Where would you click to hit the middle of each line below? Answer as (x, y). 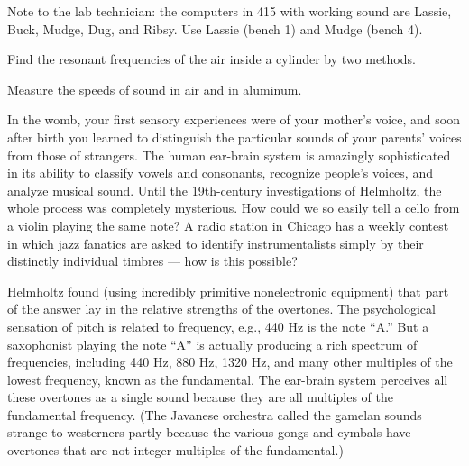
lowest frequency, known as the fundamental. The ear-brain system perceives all (228, 379)
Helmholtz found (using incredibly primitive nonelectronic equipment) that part (228, 291)
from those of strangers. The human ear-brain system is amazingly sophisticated (229, 155)
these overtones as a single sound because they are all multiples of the (200, 397)
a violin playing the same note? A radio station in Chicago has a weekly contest (228, 225)
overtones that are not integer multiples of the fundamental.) (175, 450)
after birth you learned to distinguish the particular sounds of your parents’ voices (234, 137)
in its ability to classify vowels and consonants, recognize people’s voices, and (220, 173)
